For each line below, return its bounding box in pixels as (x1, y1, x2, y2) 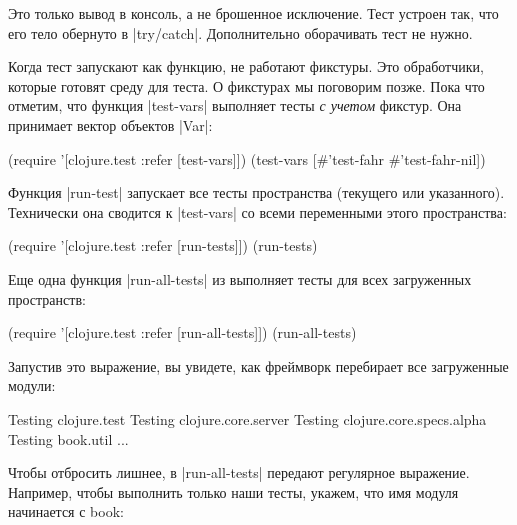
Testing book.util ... (8, 428, 129, 449)
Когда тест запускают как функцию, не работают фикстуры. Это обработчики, (8, 56, 484, 77)
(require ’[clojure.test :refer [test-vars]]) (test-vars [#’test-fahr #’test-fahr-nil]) (8, 148, 486, 169)
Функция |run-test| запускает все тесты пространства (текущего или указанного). (8, 182, 505, 203)
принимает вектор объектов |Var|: (8, 114, 213, 135)
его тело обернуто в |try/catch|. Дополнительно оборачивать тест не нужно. (8, 22, 473, 43)
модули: (8, 375, 56, 396)
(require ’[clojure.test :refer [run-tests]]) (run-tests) (8, 235, 318, 256)
